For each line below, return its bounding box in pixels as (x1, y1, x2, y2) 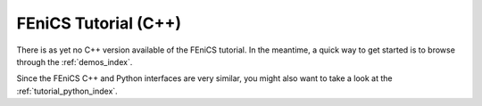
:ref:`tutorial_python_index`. (16, 86, 118, 96)
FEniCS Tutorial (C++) (16, 13, 182, 33)
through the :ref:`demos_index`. (16, 56, 133, 67)
